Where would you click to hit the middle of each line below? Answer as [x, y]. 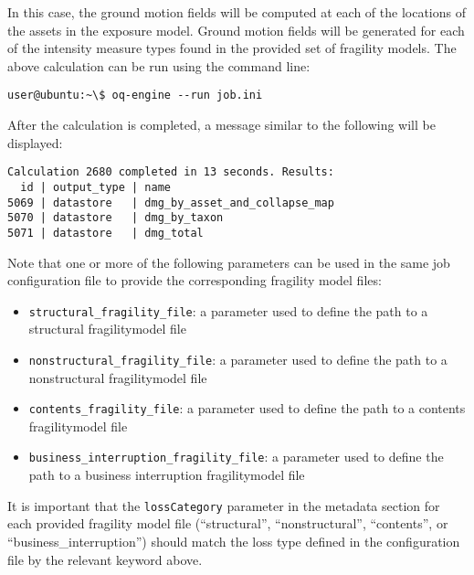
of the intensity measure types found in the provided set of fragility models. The [232, 48]
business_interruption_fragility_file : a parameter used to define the [236, 457]
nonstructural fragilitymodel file [118, 377]
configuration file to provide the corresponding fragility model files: [195, 280]
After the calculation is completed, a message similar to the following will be [221, 125]
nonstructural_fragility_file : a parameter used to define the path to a [238, 359]
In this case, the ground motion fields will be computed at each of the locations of [237, 12]
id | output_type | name [95, 187]
